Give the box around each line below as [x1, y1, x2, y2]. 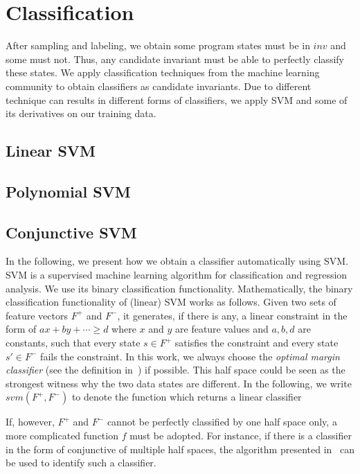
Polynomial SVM [6, 180, 131, 202]
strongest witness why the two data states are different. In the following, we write [6, 376, 352, 390]
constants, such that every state [6, 335, 141, 350]
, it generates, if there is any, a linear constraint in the [117, 308, 348, 322]
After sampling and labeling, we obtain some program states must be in [6, 38, 310, 53]
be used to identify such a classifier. [6, 455, 156, 470]
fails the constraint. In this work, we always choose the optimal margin [40, 349, 340, 363]
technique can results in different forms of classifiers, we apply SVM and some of [6, 92, 348, 107]
